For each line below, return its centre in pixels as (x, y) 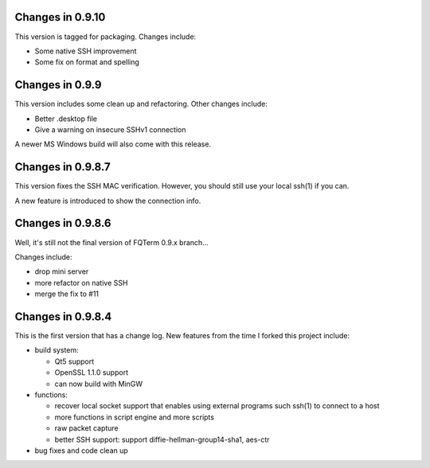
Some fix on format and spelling (87, 62)
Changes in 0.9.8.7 (63, 167)
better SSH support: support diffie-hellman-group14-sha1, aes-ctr (162, 439)
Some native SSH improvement (86, 51)
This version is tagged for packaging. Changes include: (106, 37)
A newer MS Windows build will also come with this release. (113, 144)
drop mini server (62, 271)
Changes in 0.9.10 (60, 17)
